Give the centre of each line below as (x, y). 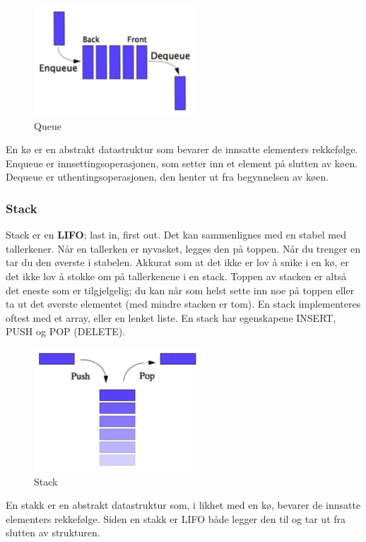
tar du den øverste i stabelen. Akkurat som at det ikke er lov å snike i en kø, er (177, 262)
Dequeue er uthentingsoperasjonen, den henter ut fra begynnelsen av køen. (167, 177)
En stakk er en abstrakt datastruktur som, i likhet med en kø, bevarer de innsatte (183, 505)
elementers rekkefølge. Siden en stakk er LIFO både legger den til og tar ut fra (176, 518)
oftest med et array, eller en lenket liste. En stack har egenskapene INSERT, (171, 317)
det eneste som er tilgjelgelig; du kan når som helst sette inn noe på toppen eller (180, 290)
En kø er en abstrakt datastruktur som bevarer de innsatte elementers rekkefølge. (182, 149)
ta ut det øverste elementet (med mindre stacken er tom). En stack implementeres (183, 304)
